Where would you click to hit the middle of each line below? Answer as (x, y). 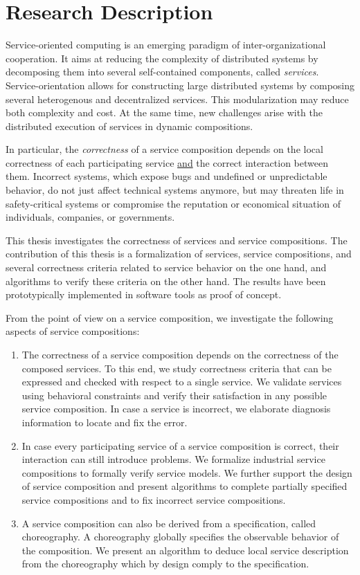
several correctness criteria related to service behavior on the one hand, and (166, 267)
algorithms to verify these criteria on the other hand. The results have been (166, 281)
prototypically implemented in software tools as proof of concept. (144, 294)
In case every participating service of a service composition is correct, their (180, 445)
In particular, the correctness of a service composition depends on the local (164, 149)
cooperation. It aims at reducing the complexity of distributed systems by (162, 58)
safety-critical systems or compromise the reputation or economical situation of (173, 203)
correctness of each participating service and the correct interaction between (167, 162)
